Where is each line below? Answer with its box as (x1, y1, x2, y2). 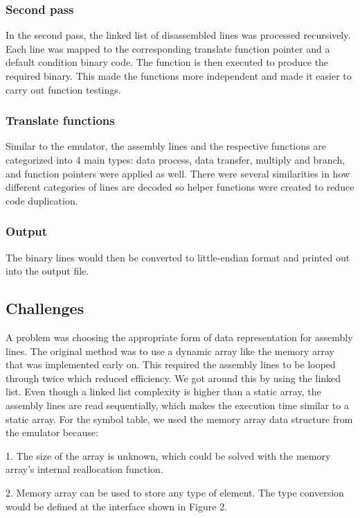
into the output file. (6, 264, 89, 278)
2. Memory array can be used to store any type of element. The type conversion (6, 485, 344, 499)
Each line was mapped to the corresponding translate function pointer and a (6, 41, 330, 55)
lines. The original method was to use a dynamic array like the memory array (6, 343, 334, 358)
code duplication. (6, 193, 78, 207)
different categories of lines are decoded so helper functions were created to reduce (6, 180, 354, 194)
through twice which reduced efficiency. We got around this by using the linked (6, 370, 341, 385)
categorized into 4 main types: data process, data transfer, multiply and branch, (6, 153, 345, 166)
